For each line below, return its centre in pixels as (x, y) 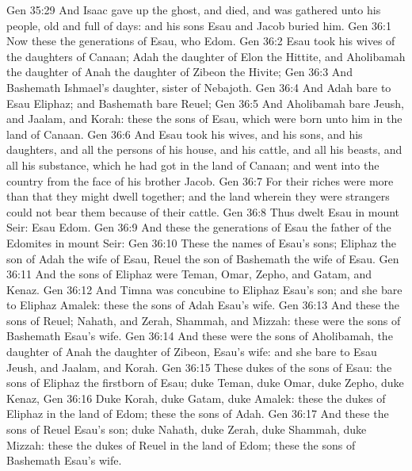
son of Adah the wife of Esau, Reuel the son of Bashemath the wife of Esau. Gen (203, 258)
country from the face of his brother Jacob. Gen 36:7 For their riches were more (200, 180)
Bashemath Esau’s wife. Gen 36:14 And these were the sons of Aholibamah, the (200, 336)
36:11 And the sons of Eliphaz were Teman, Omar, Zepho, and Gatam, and (189, 274)
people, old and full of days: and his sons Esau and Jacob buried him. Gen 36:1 (199, 25)
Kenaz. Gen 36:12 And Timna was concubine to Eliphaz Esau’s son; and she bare (204, 289)
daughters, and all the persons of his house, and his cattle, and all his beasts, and (204, 149)
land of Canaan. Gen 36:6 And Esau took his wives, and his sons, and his (185, 134)
